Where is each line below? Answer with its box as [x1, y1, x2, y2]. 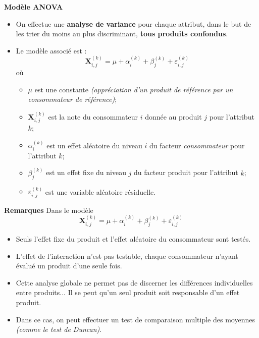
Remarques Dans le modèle [4, 204, 93, 215]
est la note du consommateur [48, 111, 138, 122]
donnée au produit [145, 111, 202, 122]
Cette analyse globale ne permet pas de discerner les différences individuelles [16, 277, 253, 288]
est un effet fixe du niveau [46, 167, 126, 178]
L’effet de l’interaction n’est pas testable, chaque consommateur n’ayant [16, 250, 238, 261]
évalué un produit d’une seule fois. [16, 260, 122, 271]
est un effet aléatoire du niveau [46, 140, 142, 150]
